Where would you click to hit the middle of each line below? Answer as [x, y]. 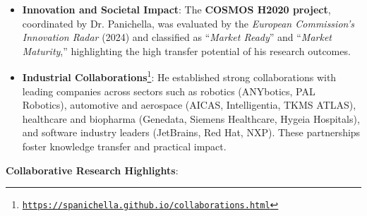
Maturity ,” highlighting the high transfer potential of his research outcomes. [186, 50]
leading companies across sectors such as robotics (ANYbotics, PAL [169, 91]
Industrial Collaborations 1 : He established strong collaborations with [179, 76]
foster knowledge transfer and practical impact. [124, 146]
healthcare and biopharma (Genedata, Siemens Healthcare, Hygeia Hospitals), [191, 118]
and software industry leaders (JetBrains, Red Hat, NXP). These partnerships [191, 132]
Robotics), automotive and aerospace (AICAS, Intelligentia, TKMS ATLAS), [189, 105]
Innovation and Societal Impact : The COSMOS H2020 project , [176, 9]
